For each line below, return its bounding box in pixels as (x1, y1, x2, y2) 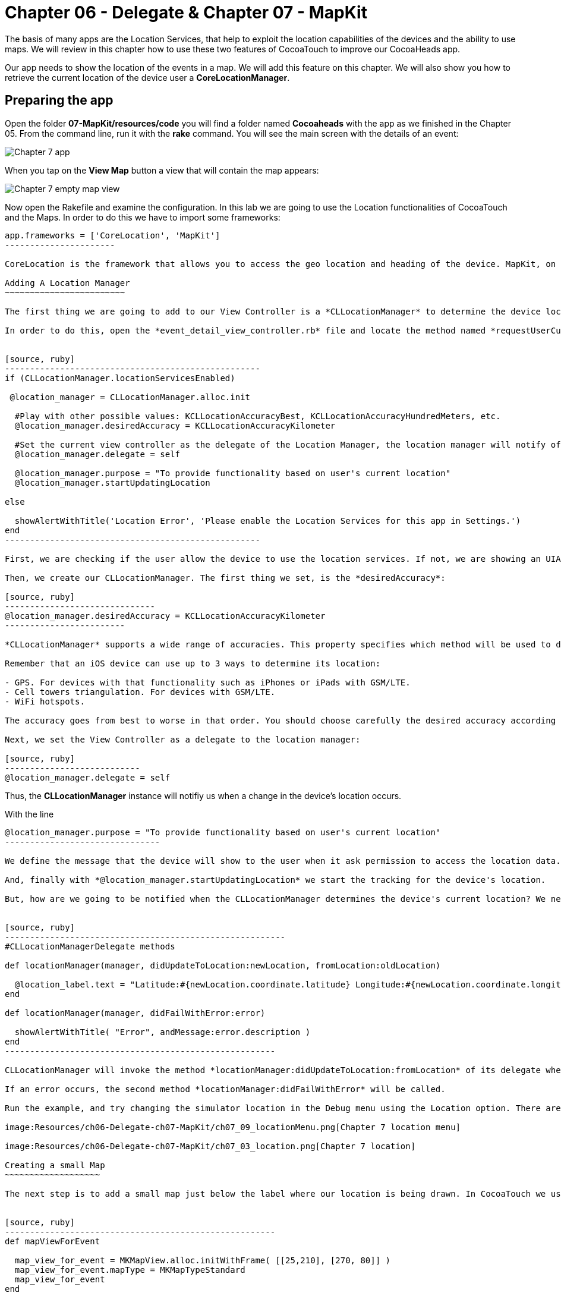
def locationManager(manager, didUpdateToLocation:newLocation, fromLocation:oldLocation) (5, 960, 441, 970)
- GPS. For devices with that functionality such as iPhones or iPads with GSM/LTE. (5, 677, 411, 687)
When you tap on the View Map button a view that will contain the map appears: (5, 165, 319, 175)
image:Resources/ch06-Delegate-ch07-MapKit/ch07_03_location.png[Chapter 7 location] (5, 1141, 416, 1151)
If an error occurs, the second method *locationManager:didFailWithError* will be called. (5, 1084, 446, 1094)
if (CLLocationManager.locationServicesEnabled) (5, 373, 235, 383)
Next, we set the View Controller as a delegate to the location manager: (5, 734, 361, 744)
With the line (5, 809, 54, 819)
